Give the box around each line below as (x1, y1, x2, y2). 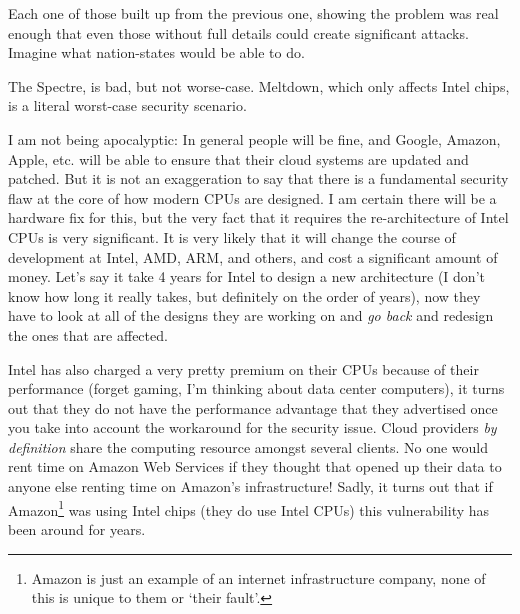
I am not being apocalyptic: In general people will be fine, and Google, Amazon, (8, 128, 501, 149)
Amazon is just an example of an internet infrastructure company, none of (31, 567, 486, 588)
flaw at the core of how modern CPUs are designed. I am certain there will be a (8, 187, 497, 208)
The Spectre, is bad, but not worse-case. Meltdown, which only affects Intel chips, (8, 75, 510, 96)
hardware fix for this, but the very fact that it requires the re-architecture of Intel (8, 207, 509, 228)
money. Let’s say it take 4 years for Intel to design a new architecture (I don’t (8, 266, 485, 287)
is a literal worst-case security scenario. (8, 95, 247, 116)
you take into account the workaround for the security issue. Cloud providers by (8, 417, 497, 438)
